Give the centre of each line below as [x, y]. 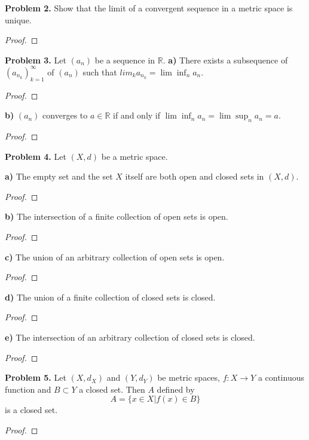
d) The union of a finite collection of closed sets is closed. [110, 297]
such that [100, 72]
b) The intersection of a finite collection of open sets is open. [117, 216]
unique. [18, 19]
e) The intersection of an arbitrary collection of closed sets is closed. [130, 337]
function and [28, 389]
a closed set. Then [112, 389]
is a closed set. [31, 410]
